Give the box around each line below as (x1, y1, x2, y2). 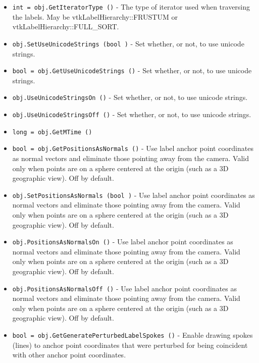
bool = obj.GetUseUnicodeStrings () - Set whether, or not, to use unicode (12, 65, 252, 76)
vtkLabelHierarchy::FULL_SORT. (12, 21, 119, 32)
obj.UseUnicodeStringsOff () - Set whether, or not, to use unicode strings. (12, 109, 251, 119)
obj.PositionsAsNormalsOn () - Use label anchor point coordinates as (12, 236, 233, 247)
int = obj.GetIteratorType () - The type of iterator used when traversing (12, 2, 250, 12)
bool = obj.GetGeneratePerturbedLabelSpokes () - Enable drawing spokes (12, 330, 253, 340)
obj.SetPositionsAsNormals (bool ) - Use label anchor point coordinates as (12, 189, 255, 200)
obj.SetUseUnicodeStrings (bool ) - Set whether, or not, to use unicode (12, 38, 244, 48)
